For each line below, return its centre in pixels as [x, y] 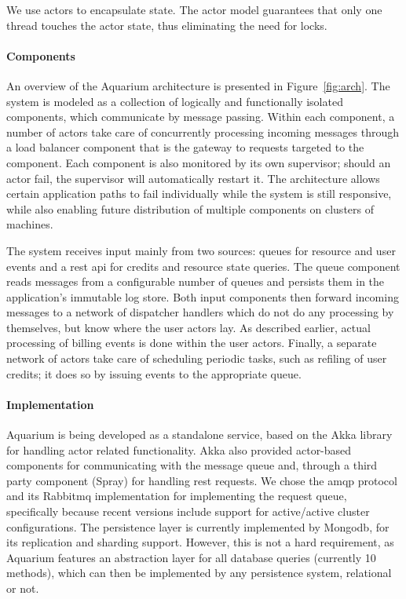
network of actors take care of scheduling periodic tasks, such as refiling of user [197, 358]
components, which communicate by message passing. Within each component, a [201, 117]
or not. [23, 588]
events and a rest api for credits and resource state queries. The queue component [203, 266]
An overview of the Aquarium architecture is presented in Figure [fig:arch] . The [198, 85]
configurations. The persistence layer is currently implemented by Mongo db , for [198, 526]
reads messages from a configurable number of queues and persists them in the [196, 281]
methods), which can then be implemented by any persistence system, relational [199, 573]
